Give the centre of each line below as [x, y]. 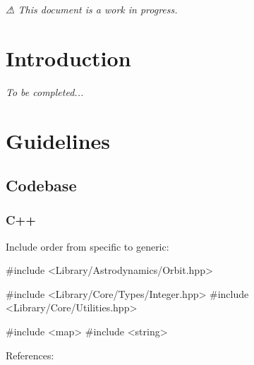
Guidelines [58, 140]
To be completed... [45, 91]
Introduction [68, 58]
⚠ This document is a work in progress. [92, 9]
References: [30, 355]
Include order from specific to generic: [87, 246]
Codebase [41, 185]
